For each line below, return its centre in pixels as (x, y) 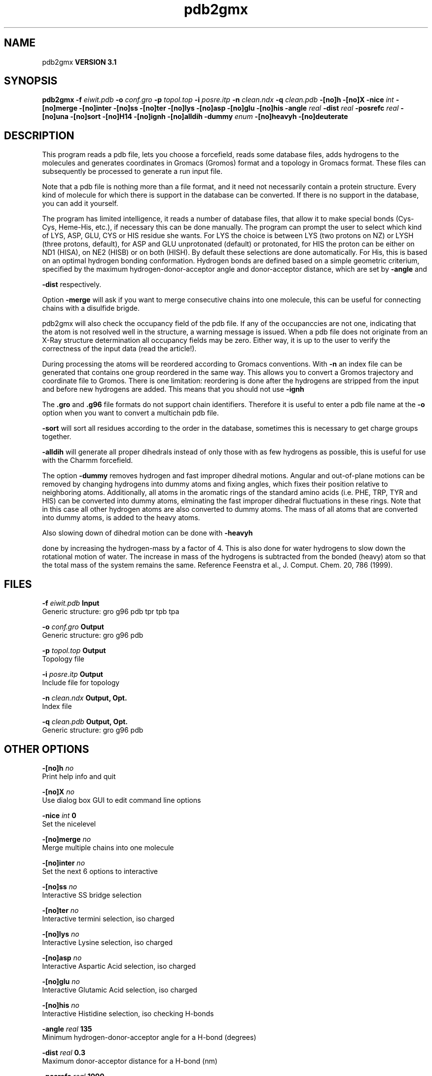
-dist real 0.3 (64, 1052)
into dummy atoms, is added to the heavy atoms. (121, 518)
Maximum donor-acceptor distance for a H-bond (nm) (130, 1061)
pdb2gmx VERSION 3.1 (79, 62)
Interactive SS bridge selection (92, 895)
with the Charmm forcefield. (88, 460)
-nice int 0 (59, 815)
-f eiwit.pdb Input (71, 603)
